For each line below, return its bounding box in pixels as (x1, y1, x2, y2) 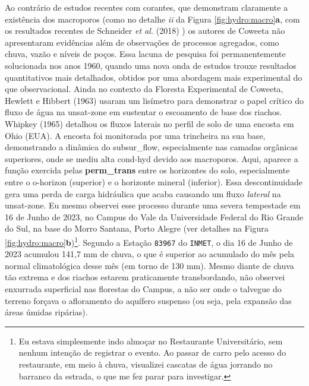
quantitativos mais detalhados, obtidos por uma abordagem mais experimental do (5, 71, 302, 83)
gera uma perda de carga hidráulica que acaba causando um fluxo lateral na (5, 187, 281, 200)
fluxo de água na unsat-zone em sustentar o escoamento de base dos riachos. (5, 106, 282, 118)
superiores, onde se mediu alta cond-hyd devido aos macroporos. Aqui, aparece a (5, 152, 298, 164)
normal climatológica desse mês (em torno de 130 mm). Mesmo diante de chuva (5, 259, 294, 271)
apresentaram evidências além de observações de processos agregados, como (5, 36, 279, 48)
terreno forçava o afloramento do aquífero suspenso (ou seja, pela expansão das (5, 294, 292, 306)
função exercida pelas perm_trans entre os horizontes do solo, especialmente (5, 164, 290, 176)
